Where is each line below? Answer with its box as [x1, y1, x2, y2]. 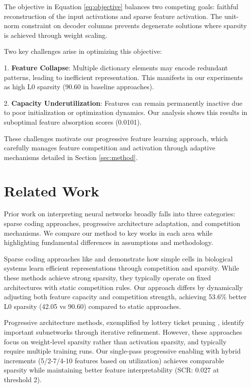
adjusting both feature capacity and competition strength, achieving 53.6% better [4, 291, 247, 302]
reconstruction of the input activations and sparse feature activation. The [4, 11, 222, 21]
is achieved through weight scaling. [4, 30, 107, 40]
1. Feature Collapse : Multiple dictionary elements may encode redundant [4, 62, 228, 72]
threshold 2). [4, 374, 42, 384]
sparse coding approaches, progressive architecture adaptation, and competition [4, 218, 240, 228]
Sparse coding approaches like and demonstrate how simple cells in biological [4, 253, 233, 263]
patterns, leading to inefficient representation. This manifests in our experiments [4, 72, 243, 82]
